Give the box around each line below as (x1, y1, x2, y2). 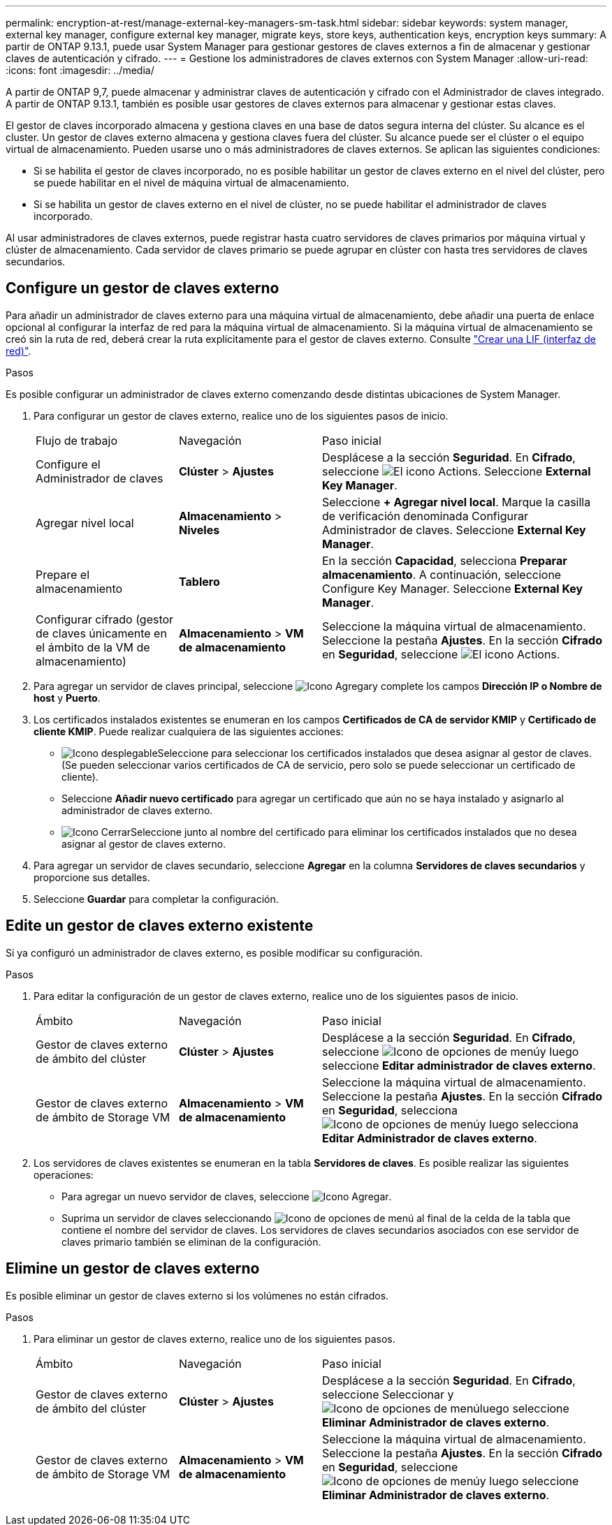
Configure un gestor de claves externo (6, 279, 279, 297)
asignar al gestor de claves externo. (61, 837, 226, 850)
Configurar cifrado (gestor (36, 612, 174, 626)
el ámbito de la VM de (36, 640, 150, 654)
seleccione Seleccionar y (322, 1387, 454, 1401)
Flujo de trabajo (36, 433, 118, 448)
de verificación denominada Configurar (322, 508, 528, 523)
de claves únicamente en (36, 626, 167, 640)
